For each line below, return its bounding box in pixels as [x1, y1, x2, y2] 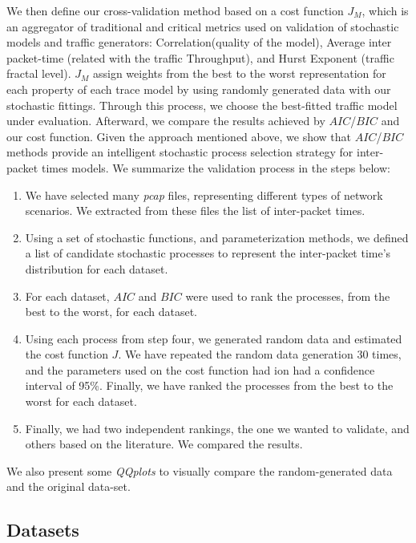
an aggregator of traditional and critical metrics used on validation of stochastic [6, 18, 399, 34]
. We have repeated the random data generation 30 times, [118, 346, 402, 363]
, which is [361, 2, 409, 18]
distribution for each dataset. [25, 260, 168, 277]
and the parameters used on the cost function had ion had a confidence [25, 361, 375, 378]
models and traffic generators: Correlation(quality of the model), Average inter [6, 34, 392, 51]
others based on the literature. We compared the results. [25, 436, 303, 452]
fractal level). [6, 65, 71, 82]
